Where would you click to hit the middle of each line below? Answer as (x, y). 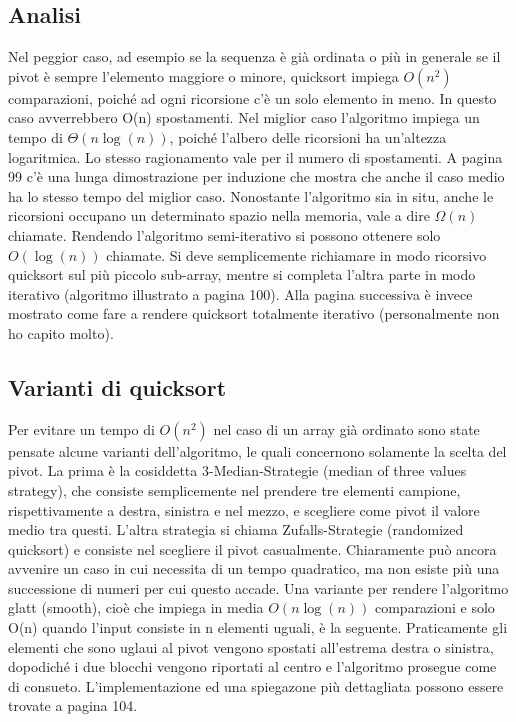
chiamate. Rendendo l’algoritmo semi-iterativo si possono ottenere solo (224, 234)
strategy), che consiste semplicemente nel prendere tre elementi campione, (234, 489)
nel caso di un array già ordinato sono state (346, 428)
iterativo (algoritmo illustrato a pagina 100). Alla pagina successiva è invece (240, 293)
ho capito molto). (61, 332)
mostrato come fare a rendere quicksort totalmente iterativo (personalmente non (254, 313)
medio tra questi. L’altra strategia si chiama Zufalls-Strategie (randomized (236, 529)
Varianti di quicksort (117, 386)
